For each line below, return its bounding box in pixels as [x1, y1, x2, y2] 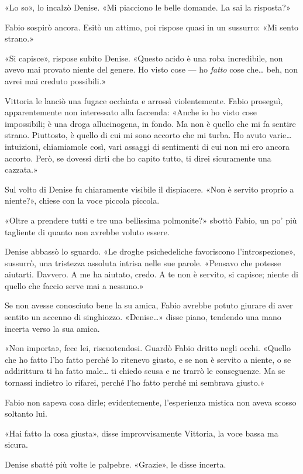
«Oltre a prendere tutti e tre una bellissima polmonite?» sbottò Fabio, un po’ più [5, 214, 297, 226]
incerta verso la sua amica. [5, 322, 100, 334]
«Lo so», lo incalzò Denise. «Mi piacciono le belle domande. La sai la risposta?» [5, 1, 291, 13]
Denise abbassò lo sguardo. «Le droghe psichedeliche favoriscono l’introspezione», [5, 245, 295, 257]
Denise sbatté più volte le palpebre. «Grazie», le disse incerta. [5, 458, 226, 470]
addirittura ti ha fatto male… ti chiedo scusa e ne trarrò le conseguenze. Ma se [5, 365, 285, 377]
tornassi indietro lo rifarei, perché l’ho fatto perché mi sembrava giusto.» [5, 376, 265, 389]
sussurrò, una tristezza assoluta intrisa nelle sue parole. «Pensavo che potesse [5, 256, 281, 269]
